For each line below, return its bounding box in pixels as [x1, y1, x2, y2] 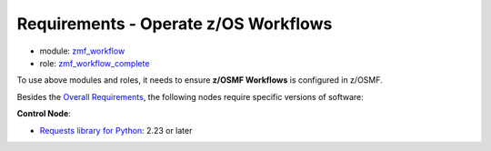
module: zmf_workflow [39, 45, 125, 56]
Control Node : [16, 108, 72, 119]
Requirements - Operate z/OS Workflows [16, 14, 333, 34]
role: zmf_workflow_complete [39, 57, 150, 68]
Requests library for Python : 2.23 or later [39, 125, 193, 136]
